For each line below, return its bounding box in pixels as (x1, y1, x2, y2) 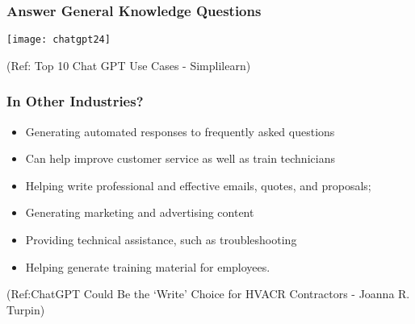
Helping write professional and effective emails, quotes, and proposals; (25, 177, 371, 193)
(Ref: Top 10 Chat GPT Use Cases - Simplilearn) (6, 56, 251, 73)
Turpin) (6, 301, 45, 318)
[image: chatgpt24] (6, 34, 111, 46)
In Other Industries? (6, 91, 144, 111)
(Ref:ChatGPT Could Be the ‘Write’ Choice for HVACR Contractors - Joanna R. (6, 285, 410, 302)
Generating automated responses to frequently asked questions (25, 123, 335, 139)
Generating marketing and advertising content (25, 204, 254, 221)
